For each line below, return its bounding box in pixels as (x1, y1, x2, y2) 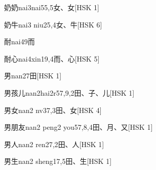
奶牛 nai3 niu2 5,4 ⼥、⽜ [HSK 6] (4, 19, 102, 30)
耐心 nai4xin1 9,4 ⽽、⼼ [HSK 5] (4, 53, 100, 64)
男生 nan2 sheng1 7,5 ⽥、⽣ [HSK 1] (4, 156, 112, 166)
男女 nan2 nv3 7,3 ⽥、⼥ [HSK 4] (4, 104, 102, 115)
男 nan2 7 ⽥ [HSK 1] (4, 70, 62, 81)
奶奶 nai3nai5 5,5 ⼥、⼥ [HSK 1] (4, 2, 99, 12)
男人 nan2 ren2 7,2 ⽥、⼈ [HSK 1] (4, 138, 104, 149)
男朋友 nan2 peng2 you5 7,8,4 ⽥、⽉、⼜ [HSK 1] (4, 122, 153, 132)
